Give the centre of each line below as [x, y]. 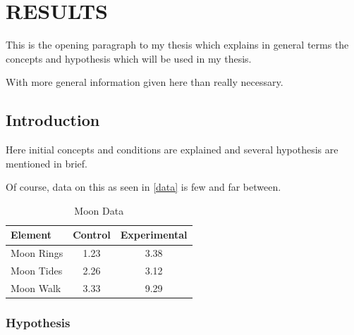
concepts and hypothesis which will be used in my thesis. [129, 58]
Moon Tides [37, 271]
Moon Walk [36, 288]
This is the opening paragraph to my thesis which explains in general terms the [177, 45]
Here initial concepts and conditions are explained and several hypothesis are [172, 150]
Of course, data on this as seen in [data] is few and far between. [144, 187]
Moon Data [99, 210]
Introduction [53, 120]
